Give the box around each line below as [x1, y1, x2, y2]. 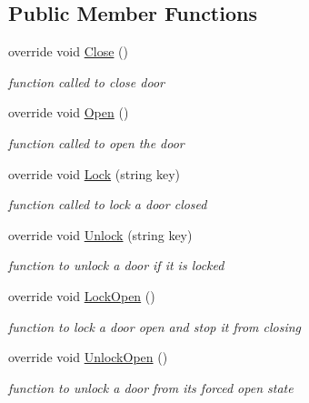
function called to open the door [8, 133, 184, 152]
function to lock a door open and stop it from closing [8, 317, 302, 336]
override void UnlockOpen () [8, 348, 168, 367]
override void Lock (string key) [8, 164, 181, 183]
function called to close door [8, 72, 164, 91]
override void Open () [8, 103, 129, 122]
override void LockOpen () [8, 286, 155, 305]
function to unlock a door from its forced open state [8, 378, 294, 397]
